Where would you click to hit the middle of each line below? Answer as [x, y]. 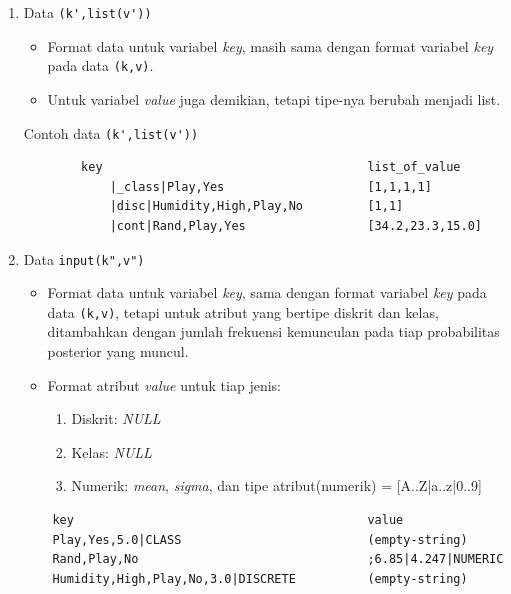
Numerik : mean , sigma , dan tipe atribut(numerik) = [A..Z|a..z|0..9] [276, 485]
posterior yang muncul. [118, 351]
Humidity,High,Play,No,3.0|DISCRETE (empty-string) [260, 578]
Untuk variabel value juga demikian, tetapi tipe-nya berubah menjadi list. [274, 98]
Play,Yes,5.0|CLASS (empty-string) [260, 539]
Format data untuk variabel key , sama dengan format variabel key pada [267, 292]
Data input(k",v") [84, 258]
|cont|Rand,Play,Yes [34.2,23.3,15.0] [295, 225]
